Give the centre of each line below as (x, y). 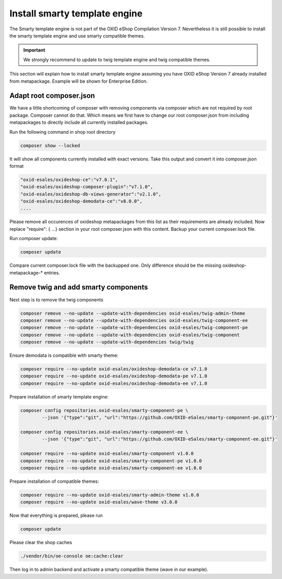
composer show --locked (50, 146)
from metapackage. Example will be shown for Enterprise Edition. (79, 81)
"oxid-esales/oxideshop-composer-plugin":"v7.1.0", (87, 187)
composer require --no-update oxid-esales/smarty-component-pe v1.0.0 (111, 461)
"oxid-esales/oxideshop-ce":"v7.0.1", (69, 179)
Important (34, 50)
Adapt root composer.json (52, 96)
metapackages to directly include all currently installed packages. (79, 122)
